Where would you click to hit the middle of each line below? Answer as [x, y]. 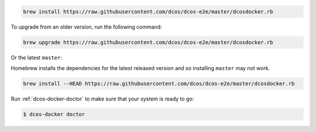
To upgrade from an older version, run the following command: [86, 27]
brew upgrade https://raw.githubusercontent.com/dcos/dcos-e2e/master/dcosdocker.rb [148, 42]
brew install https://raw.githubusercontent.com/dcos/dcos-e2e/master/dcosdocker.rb [148, 11]
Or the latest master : [37, 57]
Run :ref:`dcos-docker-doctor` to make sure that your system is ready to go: [102, 99]
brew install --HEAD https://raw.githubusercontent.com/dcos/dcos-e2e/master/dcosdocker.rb [159, 84]
